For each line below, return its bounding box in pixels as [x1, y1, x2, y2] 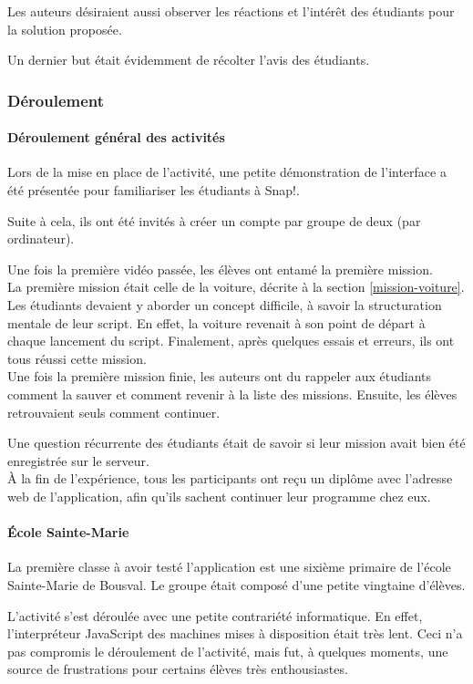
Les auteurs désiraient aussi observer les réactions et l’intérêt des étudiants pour [7, 2, 455, 20]
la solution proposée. [7, 19, 122, 38]
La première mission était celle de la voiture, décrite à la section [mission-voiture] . [7, 277, 465, 296]
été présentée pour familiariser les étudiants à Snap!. [7, 181, 300, 200]
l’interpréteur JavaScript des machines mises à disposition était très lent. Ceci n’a [7, 624, 463, 643]
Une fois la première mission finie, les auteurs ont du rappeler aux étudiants [7, 367, 431, 386]
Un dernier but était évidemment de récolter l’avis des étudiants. [7, 50, 370, 69]
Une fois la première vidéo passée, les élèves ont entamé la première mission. [7, 259, 433, 278]
